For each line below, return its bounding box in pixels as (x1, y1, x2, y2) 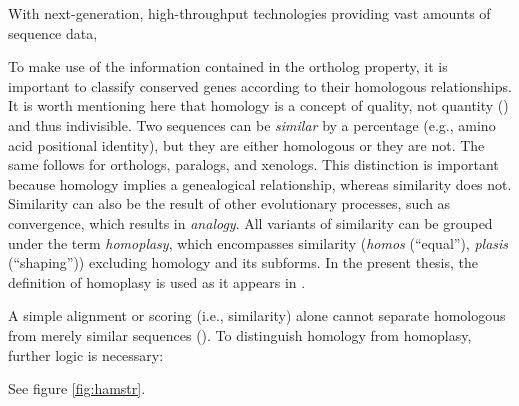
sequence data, (8, 22, 98, 43)
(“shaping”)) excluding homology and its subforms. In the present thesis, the (8, 252, 479, 273)
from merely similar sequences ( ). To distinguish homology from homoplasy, (8, 324, 472, 345)
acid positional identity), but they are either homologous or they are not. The (8, 134, 485, 155)
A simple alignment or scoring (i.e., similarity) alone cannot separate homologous (8, 305, 506, 326)
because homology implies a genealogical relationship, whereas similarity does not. (8, 173, 512, 194)
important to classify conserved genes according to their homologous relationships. (8, 75, 512, 96)
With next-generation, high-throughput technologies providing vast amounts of (8, 3, 491, 23)
